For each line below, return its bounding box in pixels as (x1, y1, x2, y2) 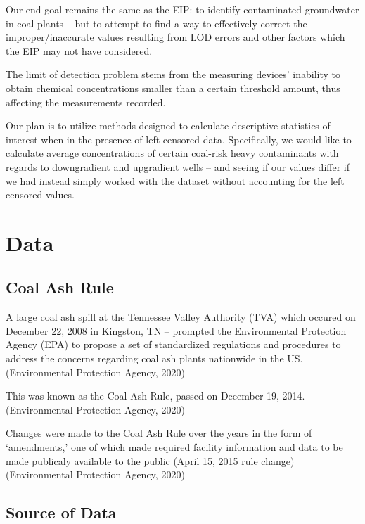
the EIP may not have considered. (6, 43, 153, 58)
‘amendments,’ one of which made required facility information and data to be (6, 440, 343, 454)
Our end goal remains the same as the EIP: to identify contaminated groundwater (6, 2, 359, 16)
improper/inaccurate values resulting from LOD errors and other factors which (6, 30, 345, 44)
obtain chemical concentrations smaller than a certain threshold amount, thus (6, 80, 340, 95)
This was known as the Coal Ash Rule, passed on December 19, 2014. (6, 388, 305, 403)
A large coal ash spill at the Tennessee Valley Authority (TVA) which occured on (6, 309, 356, 324)
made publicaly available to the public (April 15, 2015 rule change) (6, 453, 295, 468)
